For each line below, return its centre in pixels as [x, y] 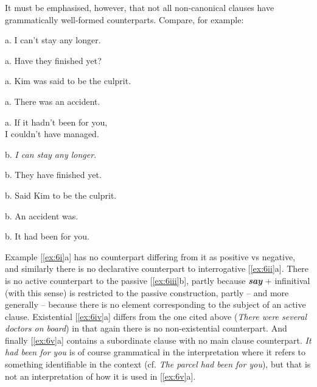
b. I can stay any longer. [51, 154]
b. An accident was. [42, 215]
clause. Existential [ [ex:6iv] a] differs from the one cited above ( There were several [156, 316]
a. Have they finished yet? [53, 60]
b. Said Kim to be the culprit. [61, 195]
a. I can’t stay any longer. [53, 40]
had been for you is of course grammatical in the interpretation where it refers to [155, 352]
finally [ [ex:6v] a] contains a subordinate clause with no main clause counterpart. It [158, 340]
